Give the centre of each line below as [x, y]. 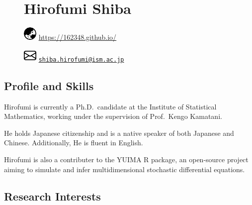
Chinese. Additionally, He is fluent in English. [74, 143]
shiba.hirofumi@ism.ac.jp [81, 59]
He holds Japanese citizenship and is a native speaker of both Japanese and [119, 133]
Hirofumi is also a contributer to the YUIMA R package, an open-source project [126, 159]
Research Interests [52, 196]
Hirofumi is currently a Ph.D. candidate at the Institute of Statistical [110, 106]
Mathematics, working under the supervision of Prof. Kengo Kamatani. [113, 116]
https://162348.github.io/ [78, 37]
